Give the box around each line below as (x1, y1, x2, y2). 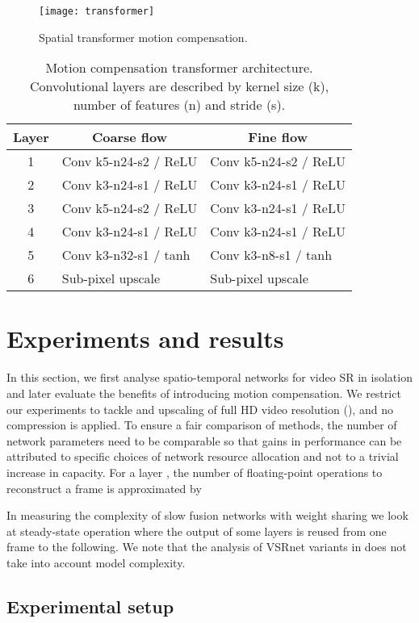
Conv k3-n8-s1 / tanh (210, 245, 333, 265)
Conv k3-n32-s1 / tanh (61, 245, 191, 265)
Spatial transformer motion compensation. (39, 28, 248, 45)
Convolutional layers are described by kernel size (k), (29, 77, 329, 96)
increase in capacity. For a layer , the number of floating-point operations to (6, 463, 383, 480)
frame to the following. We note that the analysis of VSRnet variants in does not (6, 538, 407, 555)
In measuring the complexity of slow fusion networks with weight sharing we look (6, 507, 409, 524)
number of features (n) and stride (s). (73, 95, 286, 115)
